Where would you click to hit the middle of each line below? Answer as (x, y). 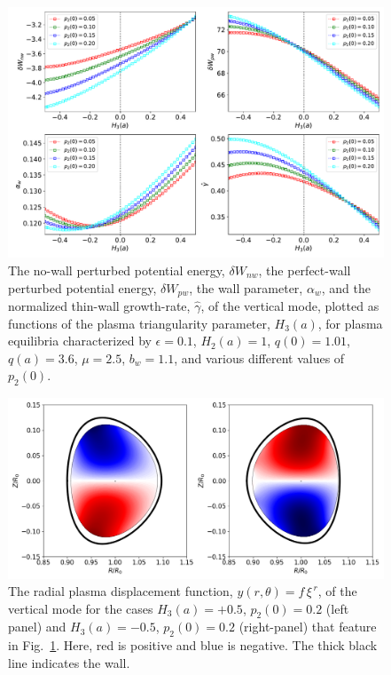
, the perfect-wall (305, 270)
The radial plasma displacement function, (121, 591)
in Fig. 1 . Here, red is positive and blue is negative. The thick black (193, 645)
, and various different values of (259, 357)
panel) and (37, 627)
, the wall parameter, (246, 287)
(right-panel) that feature (308, 627)
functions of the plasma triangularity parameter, (139, 323)
